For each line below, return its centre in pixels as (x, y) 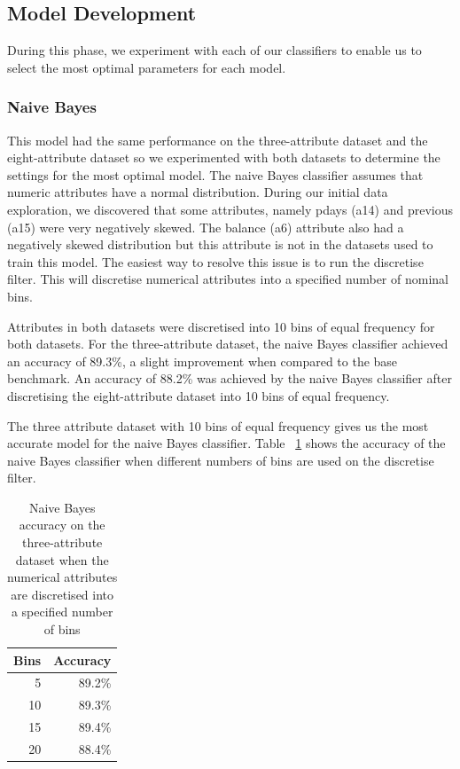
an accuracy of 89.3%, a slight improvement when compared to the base (203, 361)
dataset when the (62, 559)
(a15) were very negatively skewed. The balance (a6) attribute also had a (206, 227)
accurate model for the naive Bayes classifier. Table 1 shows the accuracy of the (226, 443)
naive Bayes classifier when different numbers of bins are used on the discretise (221, 460)
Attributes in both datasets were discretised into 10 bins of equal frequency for (221, 326)
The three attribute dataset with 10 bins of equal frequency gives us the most (218, 425)
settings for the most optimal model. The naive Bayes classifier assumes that (215, 174)
